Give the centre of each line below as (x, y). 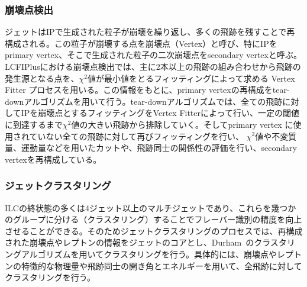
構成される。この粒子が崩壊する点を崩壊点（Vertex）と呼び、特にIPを (141, 43)
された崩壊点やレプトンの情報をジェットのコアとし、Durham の (130, 242)
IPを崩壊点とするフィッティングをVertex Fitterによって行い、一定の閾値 (160, 113)
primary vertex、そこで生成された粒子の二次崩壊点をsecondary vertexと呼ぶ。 (153, 55)
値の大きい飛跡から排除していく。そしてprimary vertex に (182, 124)
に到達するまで (34, 124)
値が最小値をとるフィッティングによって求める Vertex (191, 78)
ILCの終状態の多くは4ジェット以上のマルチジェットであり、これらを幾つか (151, 207)
